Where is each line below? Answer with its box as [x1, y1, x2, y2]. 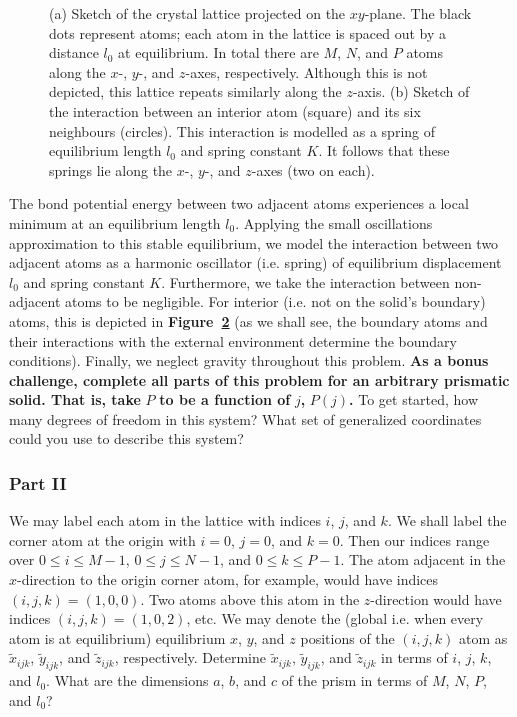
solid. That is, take [9, 389, 141, 410]
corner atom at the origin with [9, 529, 196, 550]
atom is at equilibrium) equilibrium [9, 627, 226, 648]
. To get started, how [349, 389, 479, 410]
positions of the [300, 627, 395, 648]
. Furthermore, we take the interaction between [161, 271, 450, 292]
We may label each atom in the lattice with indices [9, 510, 321, 531]
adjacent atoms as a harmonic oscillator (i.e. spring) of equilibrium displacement [9, 252, 502, 273]
